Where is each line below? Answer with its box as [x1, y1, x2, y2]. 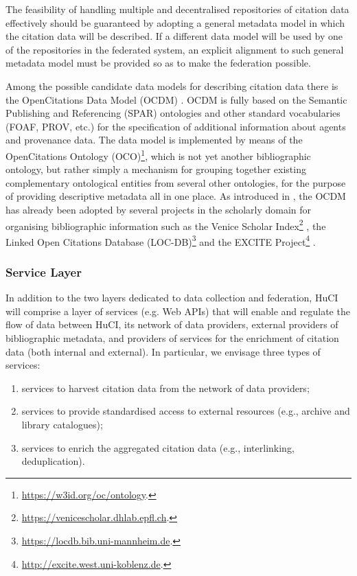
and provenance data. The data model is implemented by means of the [5, 133, 303, 147]
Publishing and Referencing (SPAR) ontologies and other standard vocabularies [5, 106, 341, 120]
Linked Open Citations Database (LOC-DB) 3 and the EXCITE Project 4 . [5, 232, 316, 249]
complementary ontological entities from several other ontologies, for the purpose [5, 175, 346, 189]
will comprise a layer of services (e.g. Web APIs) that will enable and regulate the [5, 303, 350, 318]
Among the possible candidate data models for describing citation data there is [5, 78, 338, 93]
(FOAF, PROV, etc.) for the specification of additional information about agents [5, 119, 346, 133]
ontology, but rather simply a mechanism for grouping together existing [5, 162, 306, 176]
